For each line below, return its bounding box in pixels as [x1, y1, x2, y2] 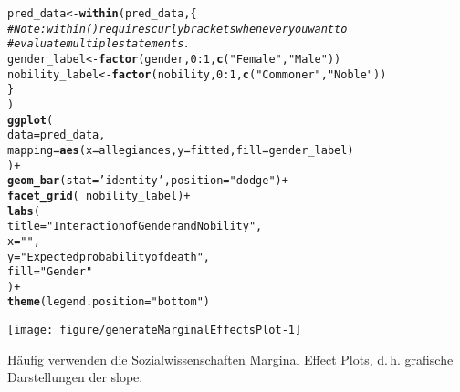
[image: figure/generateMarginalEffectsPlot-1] [7, 324, 302, 337]
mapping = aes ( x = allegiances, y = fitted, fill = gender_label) [7, 143, 354, 157]
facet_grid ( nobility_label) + [7, 189, 191, 202]
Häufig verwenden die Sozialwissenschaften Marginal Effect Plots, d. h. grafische [7, 349, 454, 368]
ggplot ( [7, 113, 54, 127]
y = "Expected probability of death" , [7, 250, 210, 263]
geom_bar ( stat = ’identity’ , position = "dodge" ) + [7, 174, 288, 188]
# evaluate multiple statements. [7, 37, 191, 51]
